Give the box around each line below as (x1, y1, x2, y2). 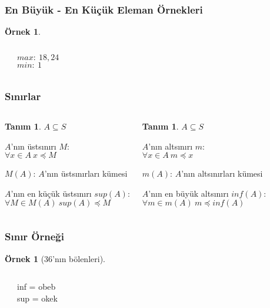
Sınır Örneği (5, 229, 64, 244)
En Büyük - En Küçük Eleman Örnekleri (5, 2, 203, 16)
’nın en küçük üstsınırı (11, 187, 92, 199)
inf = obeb (17, 280, 56, 293)
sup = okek (17, 292, 58, 304)
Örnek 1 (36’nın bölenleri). (5, 252, 105, 264)
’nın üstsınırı (11, 140, 56, 152)
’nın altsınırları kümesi (181, 167, 263, 180)
